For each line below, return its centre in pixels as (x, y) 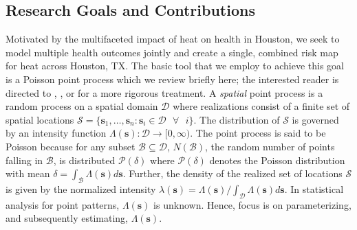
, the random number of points (270, 146)
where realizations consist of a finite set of (261, 106)
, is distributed (84, 160)
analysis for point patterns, (63, 204)
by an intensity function (56, 133)
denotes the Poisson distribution (277, 160)
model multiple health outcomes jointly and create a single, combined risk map (172, 52)
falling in (24, 160)
